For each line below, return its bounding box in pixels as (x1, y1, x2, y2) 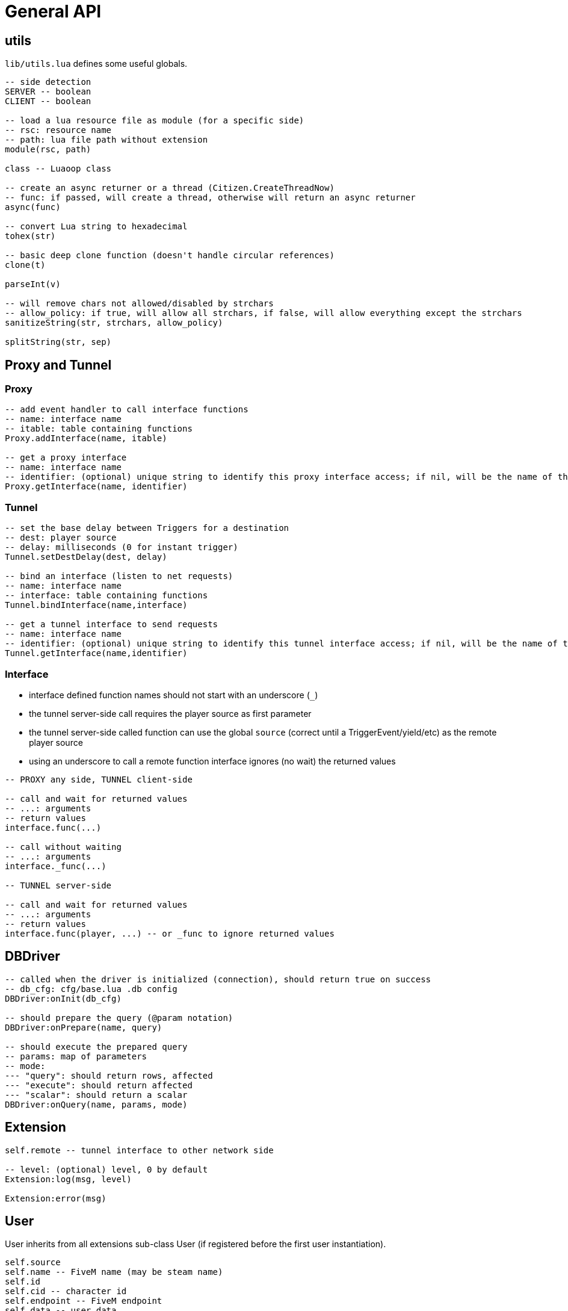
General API (5, 1, 102, 22)
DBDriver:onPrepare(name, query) (5, 1022, 162, 1032)
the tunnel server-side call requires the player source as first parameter (29, 708, 312, 719)
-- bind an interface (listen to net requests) (5, 571, 233, 581)
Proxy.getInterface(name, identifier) (5, 482, 188, 492)
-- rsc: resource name (5, 125, 112, 135)
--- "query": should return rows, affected (5, 1070, 213, 1080)
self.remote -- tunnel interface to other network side (5, 1145, 274, 1155)
